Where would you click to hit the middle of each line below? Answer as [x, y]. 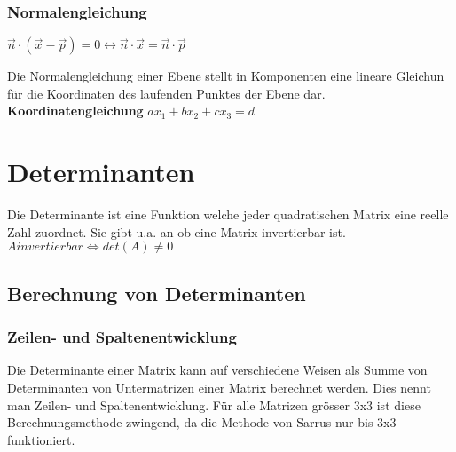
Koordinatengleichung [75, 111]
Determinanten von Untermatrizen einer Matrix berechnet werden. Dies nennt [219, 387]
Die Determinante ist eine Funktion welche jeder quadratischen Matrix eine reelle [228, 214]
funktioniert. [41, 439]
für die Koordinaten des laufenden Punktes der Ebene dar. [166, 93]
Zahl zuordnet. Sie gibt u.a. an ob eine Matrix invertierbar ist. [177, 231]
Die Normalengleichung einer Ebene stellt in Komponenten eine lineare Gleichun [226, 76]
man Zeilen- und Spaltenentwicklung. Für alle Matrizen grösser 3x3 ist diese [214, 404]
